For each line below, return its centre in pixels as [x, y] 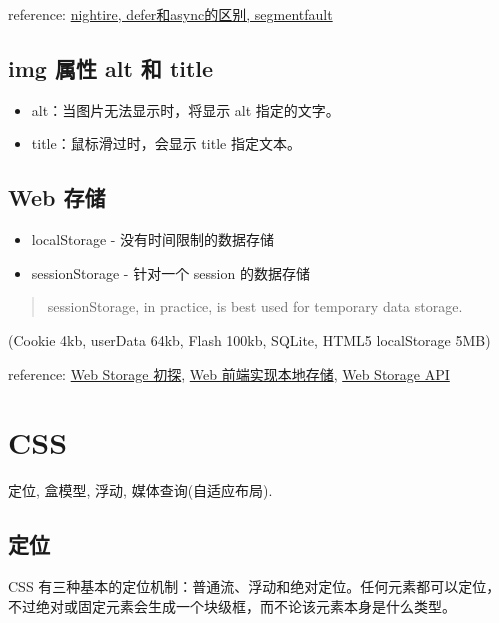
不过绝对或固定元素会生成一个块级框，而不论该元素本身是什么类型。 [232, 605]
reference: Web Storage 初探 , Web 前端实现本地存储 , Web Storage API [229, 373]
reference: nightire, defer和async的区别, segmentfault [170, 14]
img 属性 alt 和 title [111, 67]
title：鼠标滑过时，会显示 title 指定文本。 [166, 143]
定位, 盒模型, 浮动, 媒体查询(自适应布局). [140, 490]
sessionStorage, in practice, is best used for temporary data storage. [255, 306]
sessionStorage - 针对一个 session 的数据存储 [170, 272]
